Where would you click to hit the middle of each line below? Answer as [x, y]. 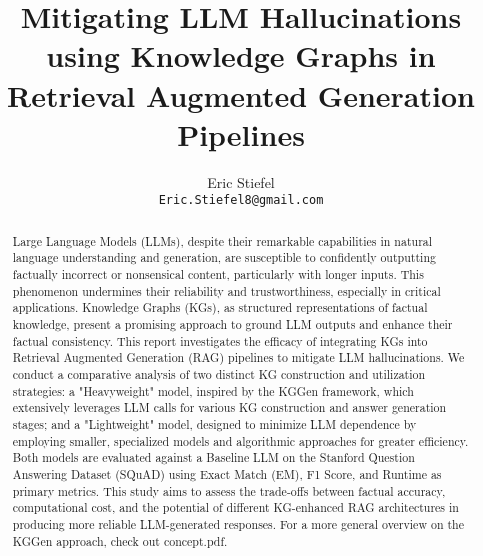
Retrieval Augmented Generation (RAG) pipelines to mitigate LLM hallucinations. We [238, 357]
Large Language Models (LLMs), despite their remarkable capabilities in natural [222, 240]
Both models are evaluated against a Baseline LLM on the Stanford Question [213, 457]
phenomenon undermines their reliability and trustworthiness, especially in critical [226, 290]
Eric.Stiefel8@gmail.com [241, 200]
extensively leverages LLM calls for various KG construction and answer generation [229, 407]
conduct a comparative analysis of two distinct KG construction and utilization [219, 373]
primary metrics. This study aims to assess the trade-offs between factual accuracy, [229, 490]
